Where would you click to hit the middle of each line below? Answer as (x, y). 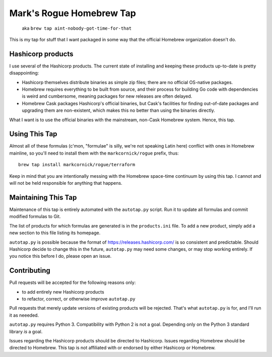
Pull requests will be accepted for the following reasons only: (73, 282)
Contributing (30, 271)
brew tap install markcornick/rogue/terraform (77, 165)
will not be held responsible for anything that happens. (66, 183)
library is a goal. (26, 331)
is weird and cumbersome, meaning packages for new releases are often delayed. (107, 96)
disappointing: (24, 73)
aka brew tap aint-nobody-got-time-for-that (77, 28)
